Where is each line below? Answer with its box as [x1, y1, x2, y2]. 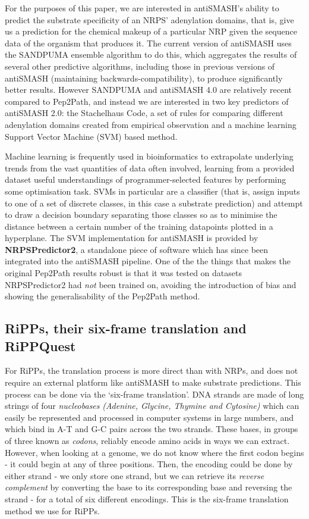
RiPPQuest [5, 336, 76, 355]
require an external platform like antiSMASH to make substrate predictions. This [5, 376, 301, 389]
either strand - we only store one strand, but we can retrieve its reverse [5, 469, 264, 482]
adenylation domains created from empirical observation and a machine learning [5, 118, 297, 130]
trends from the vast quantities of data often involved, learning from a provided [5, 161, 295, 174]
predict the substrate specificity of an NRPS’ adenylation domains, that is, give [5, 13, 294, 26]
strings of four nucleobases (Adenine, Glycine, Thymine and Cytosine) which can [5, 399, 299, 412]
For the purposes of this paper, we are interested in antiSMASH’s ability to [5, 2, 279, 14]
